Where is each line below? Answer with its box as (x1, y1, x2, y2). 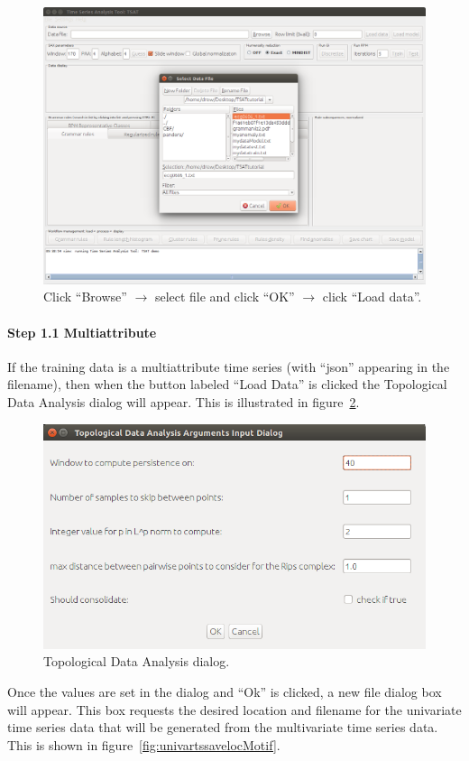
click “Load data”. (322, 287, 422, 306)
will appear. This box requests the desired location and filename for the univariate (7, 700, 462, 719)
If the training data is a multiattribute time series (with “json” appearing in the (7, 357, 450, 376)
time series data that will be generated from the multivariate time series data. (7, 718, 438, 737)
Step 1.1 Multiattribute (7, 322, 157, 341)
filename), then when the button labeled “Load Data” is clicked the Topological (7, 375, 447, 394)
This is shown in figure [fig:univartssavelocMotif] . (7, 735, 280, 754)
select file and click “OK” (154, 287, 295, 306)
